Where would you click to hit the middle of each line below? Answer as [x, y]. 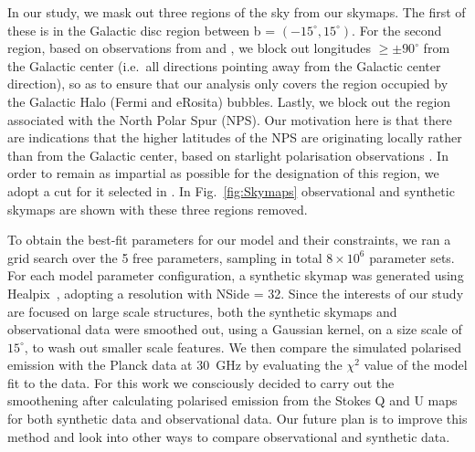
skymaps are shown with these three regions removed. [158, 209]
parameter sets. [412, 257]
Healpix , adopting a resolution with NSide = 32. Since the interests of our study [236, 293]
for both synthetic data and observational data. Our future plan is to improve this [237, 419]
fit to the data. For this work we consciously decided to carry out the [201, 382]
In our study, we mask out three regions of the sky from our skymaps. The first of [237, 12]
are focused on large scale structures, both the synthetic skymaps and [202, 311]
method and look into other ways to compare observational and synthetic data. [229, 436]
